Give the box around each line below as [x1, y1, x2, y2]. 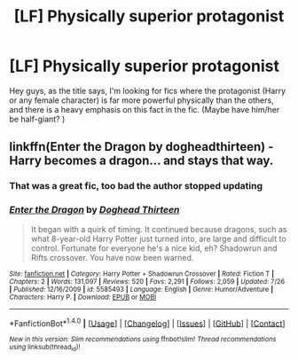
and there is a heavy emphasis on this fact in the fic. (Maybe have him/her [9, 104, 280, 114]
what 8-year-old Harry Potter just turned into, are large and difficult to [30, 233, 286, 244]
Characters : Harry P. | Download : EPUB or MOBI [9, 293, 157, 301]
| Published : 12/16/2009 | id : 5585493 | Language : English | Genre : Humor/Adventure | [9, 285, 273, 293]
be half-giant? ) [9, 113, 66, 124]
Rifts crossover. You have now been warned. [30, 252, 194, 262]
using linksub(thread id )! [9, 343, 81, 353]
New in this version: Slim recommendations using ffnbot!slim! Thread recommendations [9, 335, 277, 344]
